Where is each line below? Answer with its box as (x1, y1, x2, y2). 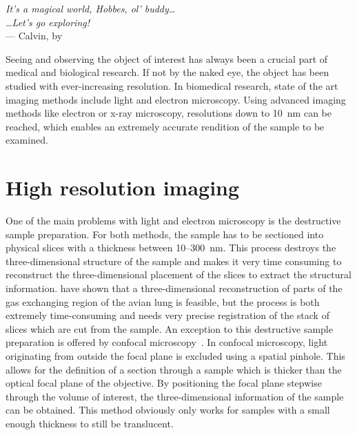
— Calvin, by (6, 28, 63, 43)
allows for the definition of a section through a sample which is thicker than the (6, 362, 342, 376)
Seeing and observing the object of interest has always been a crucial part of (6, 51, 328, 66)
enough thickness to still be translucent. (6, 416, 174, 430)
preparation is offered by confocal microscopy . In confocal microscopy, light (6, 335, 328, 349)
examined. (6, 133, 48, 147)
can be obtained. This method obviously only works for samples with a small (6, 403, 330, 417)
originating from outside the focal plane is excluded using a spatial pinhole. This (6, 349, 345, 362)
